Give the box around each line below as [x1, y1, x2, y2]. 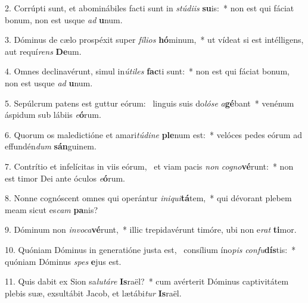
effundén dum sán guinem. [5, 140, 97, 152]
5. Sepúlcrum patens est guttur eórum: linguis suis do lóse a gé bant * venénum [5, 96, 294, 109]
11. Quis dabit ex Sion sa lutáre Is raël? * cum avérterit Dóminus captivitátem [5, 275, 289, 288]
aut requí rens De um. [5, 45, 82, 57]
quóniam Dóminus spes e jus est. [5, 255, 122, 267]
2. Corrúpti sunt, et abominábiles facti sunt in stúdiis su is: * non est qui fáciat [5, 2, 294, 14]
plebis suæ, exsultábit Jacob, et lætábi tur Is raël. [5, 286, 182, 299]
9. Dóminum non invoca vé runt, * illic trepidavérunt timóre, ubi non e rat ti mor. [5, 223, 297, 236]
